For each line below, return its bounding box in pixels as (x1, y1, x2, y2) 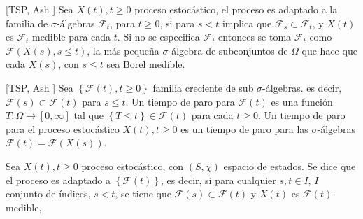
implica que (222, 15, 272, 30)
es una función (271, 94, 333, 108)
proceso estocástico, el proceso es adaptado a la (134, 2, 338, 16)
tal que (73, 108, 104, 122)
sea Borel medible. (106, 57, 185, 71)
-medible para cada (29, 29, 111, 44)
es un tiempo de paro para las (180, 121, 308, 136)
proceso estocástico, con (81, 158, 184, 173)
